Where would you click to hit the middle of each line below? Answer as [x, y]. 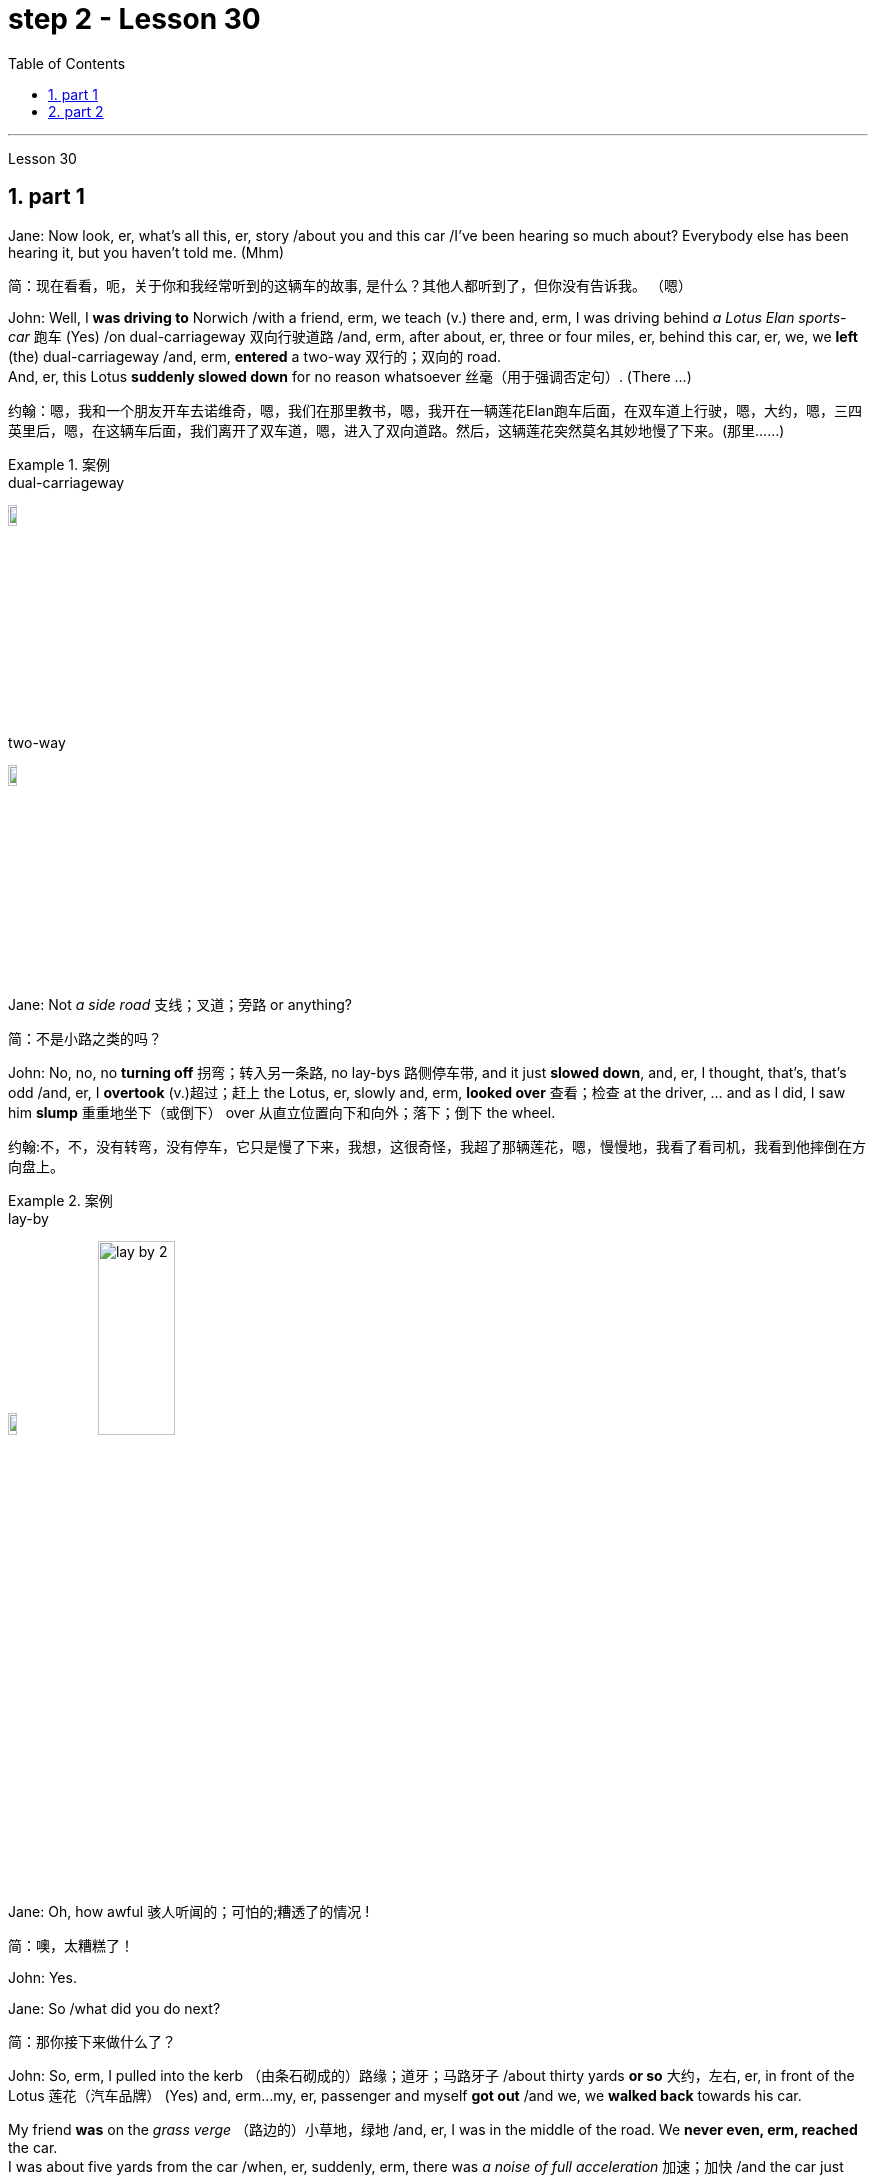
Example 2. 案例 [60, 1200]
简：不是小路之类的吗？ [85, 1038]
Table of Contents [67, 63]
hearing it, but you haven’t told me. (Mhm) [146, 252]
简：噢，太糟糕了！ [71, 1945]
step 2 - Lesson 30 [134, 19]
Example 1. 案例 [59, 464]
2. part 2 [76, 111]
